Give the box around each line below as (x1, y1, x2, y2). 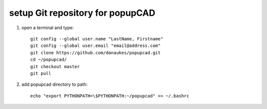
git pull (30, 71, 51, 76)
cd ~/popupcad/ (30, 57, 67, 63)
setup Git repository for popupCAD (9, 7, 156, 18)
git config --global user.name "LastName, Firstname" (30, 36, 163, 41)
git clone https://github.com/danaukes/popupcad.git (30, 50, 161, 55)
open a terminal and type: (21, 25, 74, 31)
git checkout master (30, 64, 80, 69)
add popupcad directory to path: (21, 81, 88, 87)
